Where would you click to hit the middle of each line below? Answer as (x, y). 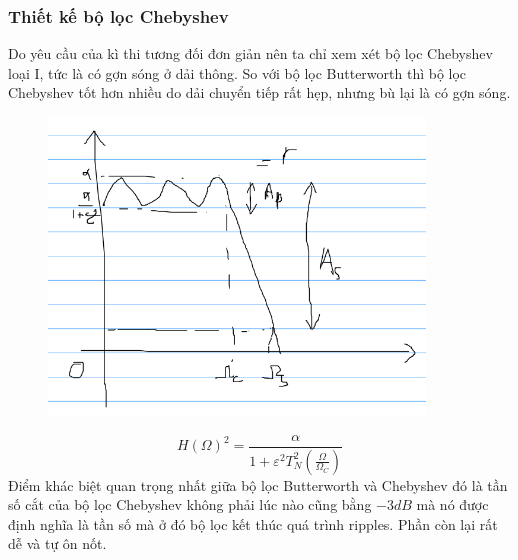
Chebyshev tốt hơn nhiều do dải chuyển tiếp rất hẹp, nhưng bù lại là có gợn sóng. (259, 92)
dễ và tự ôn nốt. (57, 543)
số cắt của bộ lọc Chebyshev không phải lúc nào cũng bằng (190, 504)
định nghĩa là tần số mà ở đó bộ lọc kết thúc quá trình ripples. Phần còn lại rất (253, 523)
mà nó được (452, 504)
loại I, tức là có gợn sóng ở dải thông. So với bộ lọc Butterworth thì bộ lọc (237, 72)
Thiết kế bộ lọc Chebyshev (118, 15)
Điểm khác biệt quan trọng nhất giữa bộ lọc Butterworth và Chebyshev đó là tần (258, 484)
